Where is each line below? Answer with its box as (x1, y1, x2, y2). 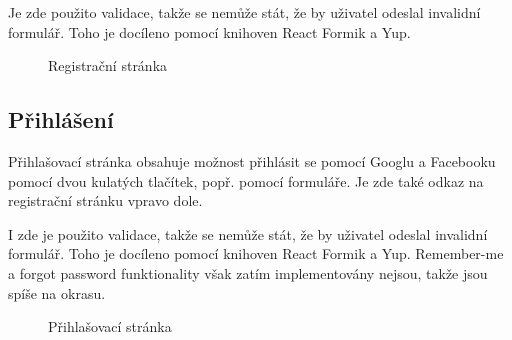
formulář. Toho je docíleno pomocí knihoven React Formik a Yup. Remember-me (8, 243, 504, 264)
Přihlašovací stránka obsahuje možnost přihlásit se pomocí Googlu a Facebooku (8, 150, 496, 171)
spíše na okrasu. (8, 282, 106, 303)
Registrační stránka (48, 55, 168, 76)
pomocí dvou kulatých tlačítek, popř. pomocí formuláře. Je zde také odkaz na (8, 170, 484, 191)
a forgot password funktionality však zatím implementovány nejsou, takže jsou (8, 262, 488, 283)
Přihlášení (8, 104, 114, 135)
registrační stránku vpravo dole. (8, 190, 203, 211)
